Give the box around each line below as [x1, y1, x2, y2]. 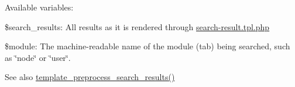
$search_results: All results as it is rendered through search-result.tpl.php [5, 20, 270, 32]
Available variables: [5, 1, 74, 13]
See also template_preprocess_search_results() [5, 71, 175, 83]
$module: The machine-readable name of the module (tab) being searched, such [5, 40, 290, 52]
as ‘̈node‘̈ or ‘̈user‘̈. [5, 51, 71, 63]
